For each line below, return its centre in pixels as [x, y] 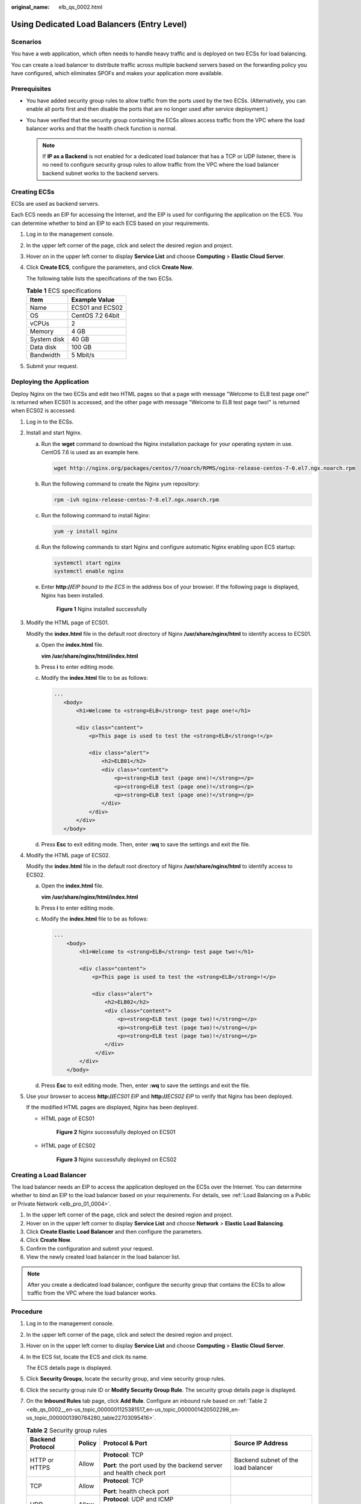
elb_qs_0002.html [80, 7]
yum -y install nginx [86, 531]
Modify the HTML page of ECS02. [68, 855]
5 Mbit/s [83, 355]
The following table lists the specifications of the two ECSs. [100, 278]
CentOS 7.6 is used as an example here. [91, 452]
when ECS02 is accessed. [44, 411]
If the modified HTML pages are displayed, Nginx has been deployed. [112, 1108]
